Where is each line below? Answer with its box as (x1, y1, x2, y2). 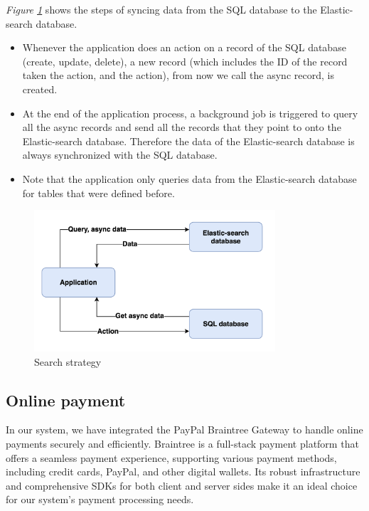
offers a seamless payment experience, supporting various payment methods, (6, 450, 337, 465)
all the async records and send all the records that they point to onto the (22, 120, 341, 135)
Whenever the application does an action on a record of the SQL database (22, 40, 346, 55)
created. (22, 81, 58, 96)
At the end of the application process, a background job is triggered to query (22, 105, 358, 120)
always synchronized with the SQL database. (22, 147, 218, 162)
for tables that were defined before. (22, 185, 175, 200)
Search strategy (34, 354, 102, 369)
